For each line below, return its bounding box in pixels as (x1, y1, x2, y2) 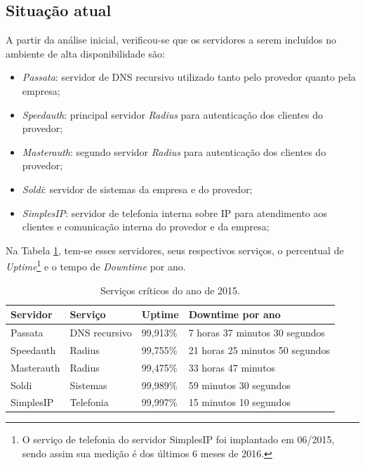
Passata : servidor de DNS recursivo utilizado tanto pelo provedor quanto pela (22, 70, 356, 84)
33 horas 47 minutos (188, 360, 276, 374)
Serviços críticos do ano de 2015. (100, 282, 240, 297)
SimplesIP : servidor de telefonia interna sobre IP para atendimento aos (22, 205, 328, 220)
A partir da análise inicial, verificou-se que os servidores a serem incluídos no (6, 32, 336, 47)
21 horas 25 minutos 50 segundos (188, 342, 331, 357)
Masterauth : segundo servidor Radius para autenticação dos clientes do (22, 144, 326, 159)
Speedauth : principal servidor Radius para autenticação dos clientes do (22, 107, 323, 122)
